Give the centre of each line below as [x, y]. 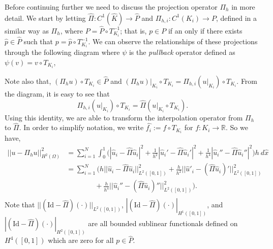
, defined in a [236, 18]
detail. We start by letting [45, 18]
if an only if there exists [205, 30]
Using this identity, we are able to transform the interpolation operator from [124, 117]
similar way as [27, 30]
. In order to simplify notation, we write [81, 127]
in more [243, 7]
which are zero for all [81, 240]
